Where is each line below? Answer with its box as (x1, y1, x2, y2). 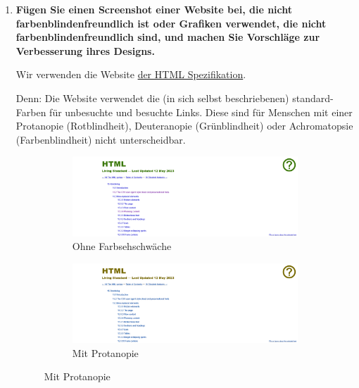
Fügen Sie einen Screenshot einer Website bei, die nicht (15, 2, 293, 16)
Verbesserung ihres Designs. (15, 43, 155, 58)
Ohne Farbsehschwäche (72, 239, 172, 254)
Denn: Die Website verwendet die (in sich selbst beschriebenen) (15, 90, 289, 105)
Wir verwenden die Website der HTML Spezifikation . (15, 67, 246, 82)
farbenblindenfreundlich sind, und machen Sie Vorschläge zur (15, 30, 320, 44)
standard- (292, 90, 334, 105)
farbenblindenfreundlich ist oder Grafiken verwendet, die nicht (15, 15, 327, 30)
